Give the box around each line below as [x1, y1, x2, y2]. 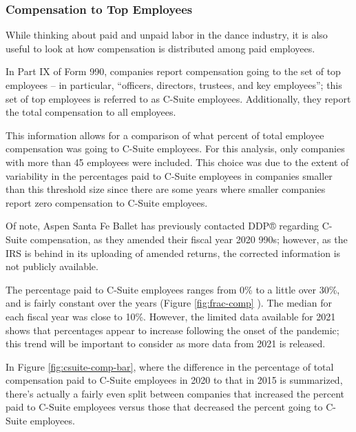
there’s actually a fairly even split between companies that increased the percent [6, 386, 344, 400]
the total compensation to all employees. [6, 105, 176, 119]
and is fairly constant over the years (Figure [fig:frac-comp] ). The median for [6, 296, 332, 310]
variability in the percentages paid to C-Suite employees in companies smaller [6, 168, 333, 183]
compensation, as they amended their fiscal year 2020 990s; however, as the [30, 232, 348, 246]
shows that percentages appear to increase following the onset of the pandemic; [6, 322, 339, 337]
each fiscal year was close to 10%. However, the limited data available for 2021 [6, 309, 336, 323]
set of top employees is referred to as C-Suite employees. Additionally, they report [6, 91, 351, 105]
